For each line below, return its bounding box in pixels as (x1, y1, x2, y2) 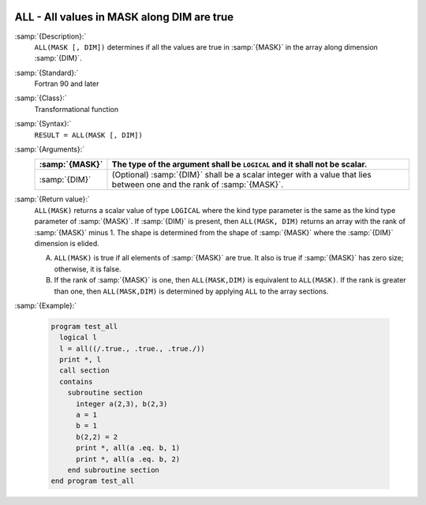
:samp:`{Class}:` (14, 93, 67, 103)
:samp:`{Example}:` (14, 301, 77, 310)
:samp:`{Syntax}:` (14, 119, 72, 129)
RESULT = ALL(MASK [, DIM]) (34, 130, 144, 140)
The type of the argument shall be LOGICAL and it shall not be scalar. (111, 159, 368, 170)
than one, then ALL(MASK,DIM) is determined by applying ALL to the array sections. (54, 286, 329, 296)
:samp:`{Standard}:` (14, 68, 79, 77)
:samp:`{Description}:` (14, 32, 87, 41)
